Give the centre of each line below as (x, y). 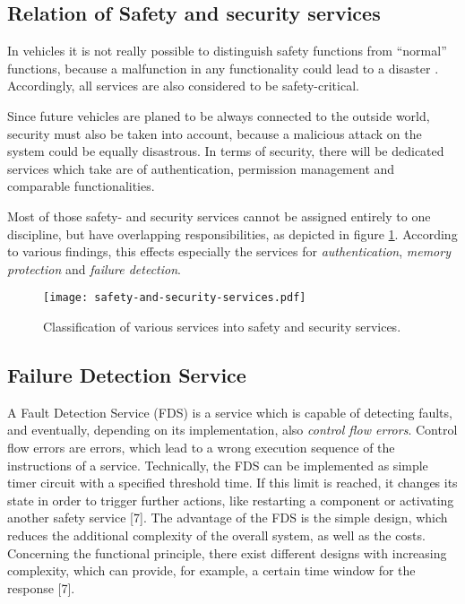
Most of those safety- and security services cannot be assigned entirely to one (219, 216)
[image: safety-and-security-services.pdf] (175, 298)
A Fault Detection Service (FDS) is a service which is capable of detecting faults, (230, 412)
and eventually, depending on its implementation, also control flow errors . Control (232, 430)
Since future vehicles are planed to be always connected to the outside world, (219, 115)
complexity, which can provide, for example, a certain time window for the (211, 570)
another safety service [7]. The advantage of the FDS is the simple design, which (228, 518)
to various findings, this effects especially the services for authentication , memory (229, 251)
